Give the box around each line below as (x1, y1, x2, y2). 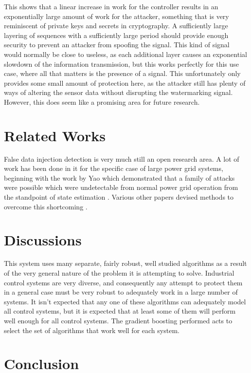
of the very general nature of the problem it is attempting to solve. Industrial (4, 267, 234, 278)
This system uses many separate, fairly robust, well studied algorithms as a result (4, 258, 247, 268)
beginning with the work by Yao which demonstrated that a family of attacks (4, 172, 235, 183)
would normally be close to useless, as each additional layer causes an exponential (4, 49, 247, 59)
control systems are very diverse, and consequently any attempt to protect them (4, 277, 243, 287)
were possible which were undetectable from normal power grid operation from (4, 182, 238, 192)
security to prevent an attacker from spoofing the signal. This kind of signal (4, 39, 230, 50)
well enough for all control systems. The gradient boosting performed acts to (4, 315, 233, 325)
